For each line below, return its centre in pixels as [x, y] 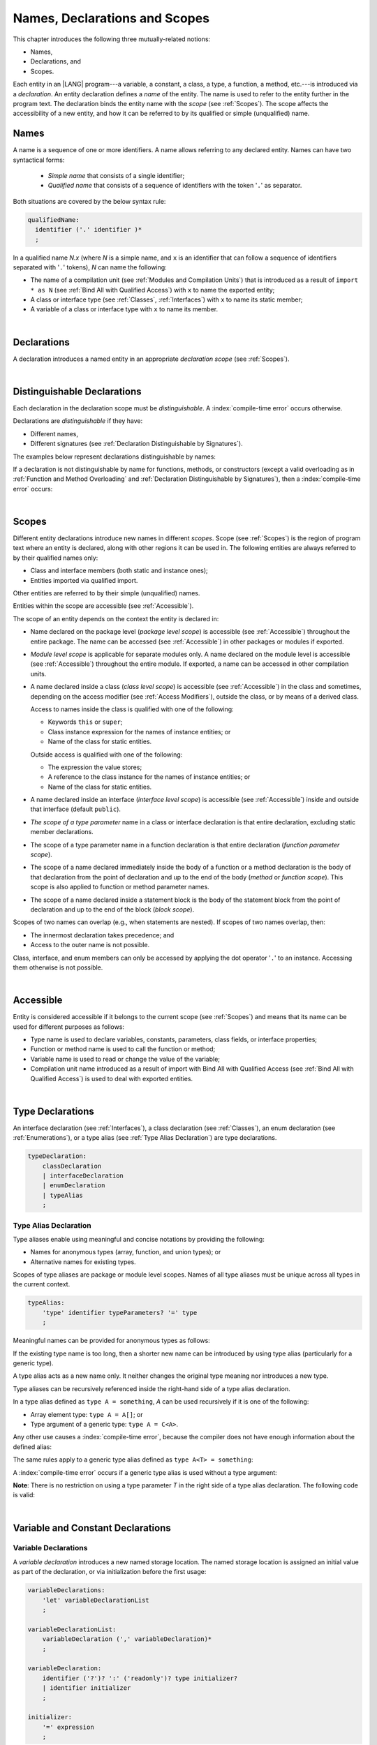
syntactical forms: [39, 160]
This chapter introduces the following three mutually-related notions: [112, 39]
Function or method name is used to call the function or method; [123, 1049]
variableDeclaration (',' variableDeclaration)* [127, 1639]
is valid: [24, 1495]
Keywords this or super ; [85, 722]
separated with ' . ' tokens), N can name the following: [90, 267]
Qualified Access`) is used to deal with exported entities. [112, 1078]
